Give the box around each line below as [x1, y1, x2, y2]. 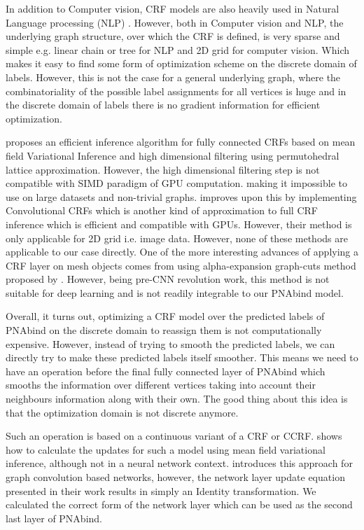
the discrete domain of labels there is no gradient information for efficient [6, 97, 321, 112]
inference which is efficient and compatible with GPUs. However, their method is [6, 216, 352, 231]
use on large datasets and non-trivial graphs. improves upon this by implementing [6, 189, 357, 204]
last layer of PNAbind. [6, 510, 102, 525]
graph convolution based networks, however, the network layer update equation [6, 470, 345, 484]
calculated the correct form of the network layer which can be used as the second [6, 497, 353, 512]
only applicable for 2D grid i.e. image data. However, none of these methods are [6, 230, 348, 245]
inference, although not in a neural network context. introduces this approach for [6, 456, 353, 470]
